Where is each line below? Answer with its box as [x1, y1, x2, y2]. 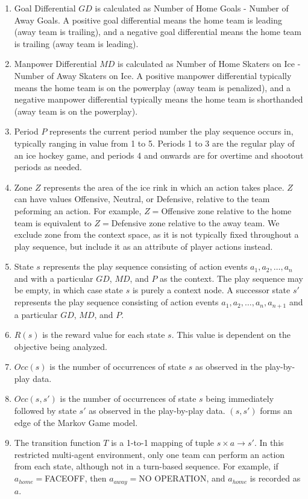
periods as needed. [14, 161, 82, 173]
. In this [254, 436, 284, 449]
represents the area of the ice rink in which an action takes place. [43, 180, 284, 193]
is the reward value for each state [42, 328, 165, 341]
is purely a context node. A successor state [132, 284, 291, 296]
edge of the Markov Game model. [14, 416, 138, 428]
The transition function [14, 436, 101, 449]
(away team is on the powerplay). [14, 104, 138, 117]
